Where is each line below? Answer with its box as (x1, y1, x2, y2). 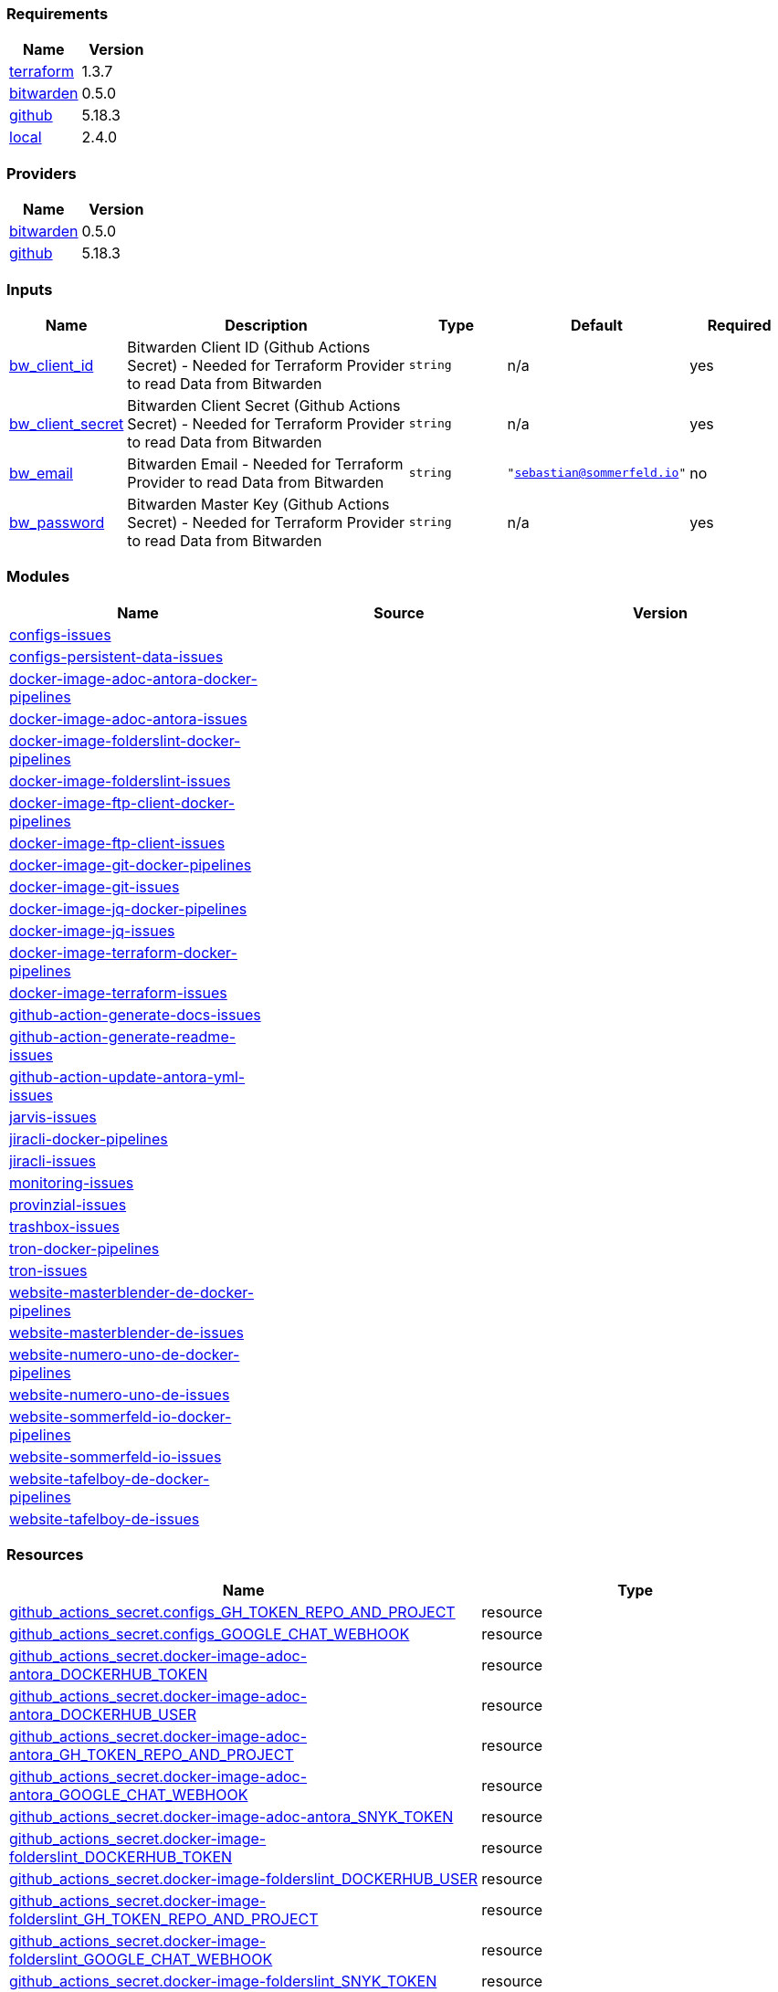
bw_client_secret (9, 414, 124, 433)
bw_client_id (9, 355, 94, 374)
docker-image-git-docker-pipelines (9, 855, 252, 874)
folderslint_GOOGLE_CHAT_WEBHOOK (9, 1950, 273, 1969)
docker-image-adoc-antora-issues (9, 709, 247, 728)
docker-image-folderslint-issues (9, 771, 231, 790)
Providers (6, 163, 77, 183)
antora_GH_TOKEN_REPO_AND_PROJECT (9, 1745, 294, 1765)
